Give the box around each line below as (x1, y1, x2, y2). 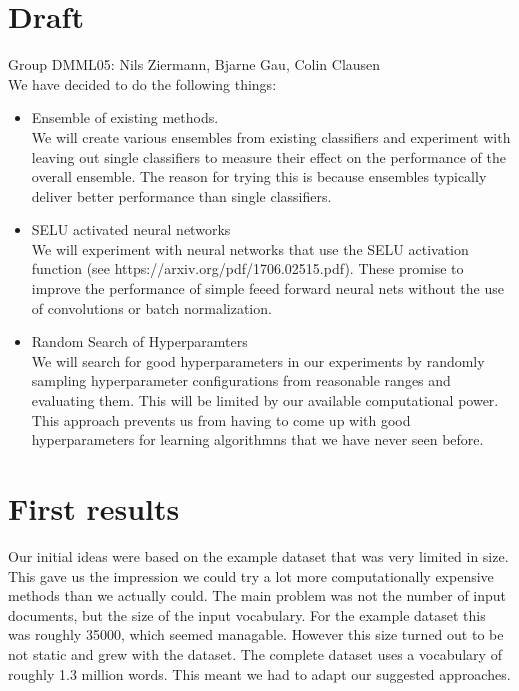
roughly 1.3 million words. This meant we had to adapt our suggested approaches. (8, 663, 511, 684)
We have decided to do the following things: (8, 73, 277, 94)
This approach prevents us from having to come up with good (31, 409, 411, 430)
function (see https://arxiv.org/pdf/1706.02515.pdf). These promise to (31, 258, 464, 279)
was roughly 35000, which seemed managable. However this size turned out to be (8, 624, 504, 645)
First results (8, 488, 180, 528)
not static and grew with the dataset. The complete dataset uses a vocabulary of (8, 643, 502, 664)
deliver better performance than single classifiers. (31, 185, 332, 206)
